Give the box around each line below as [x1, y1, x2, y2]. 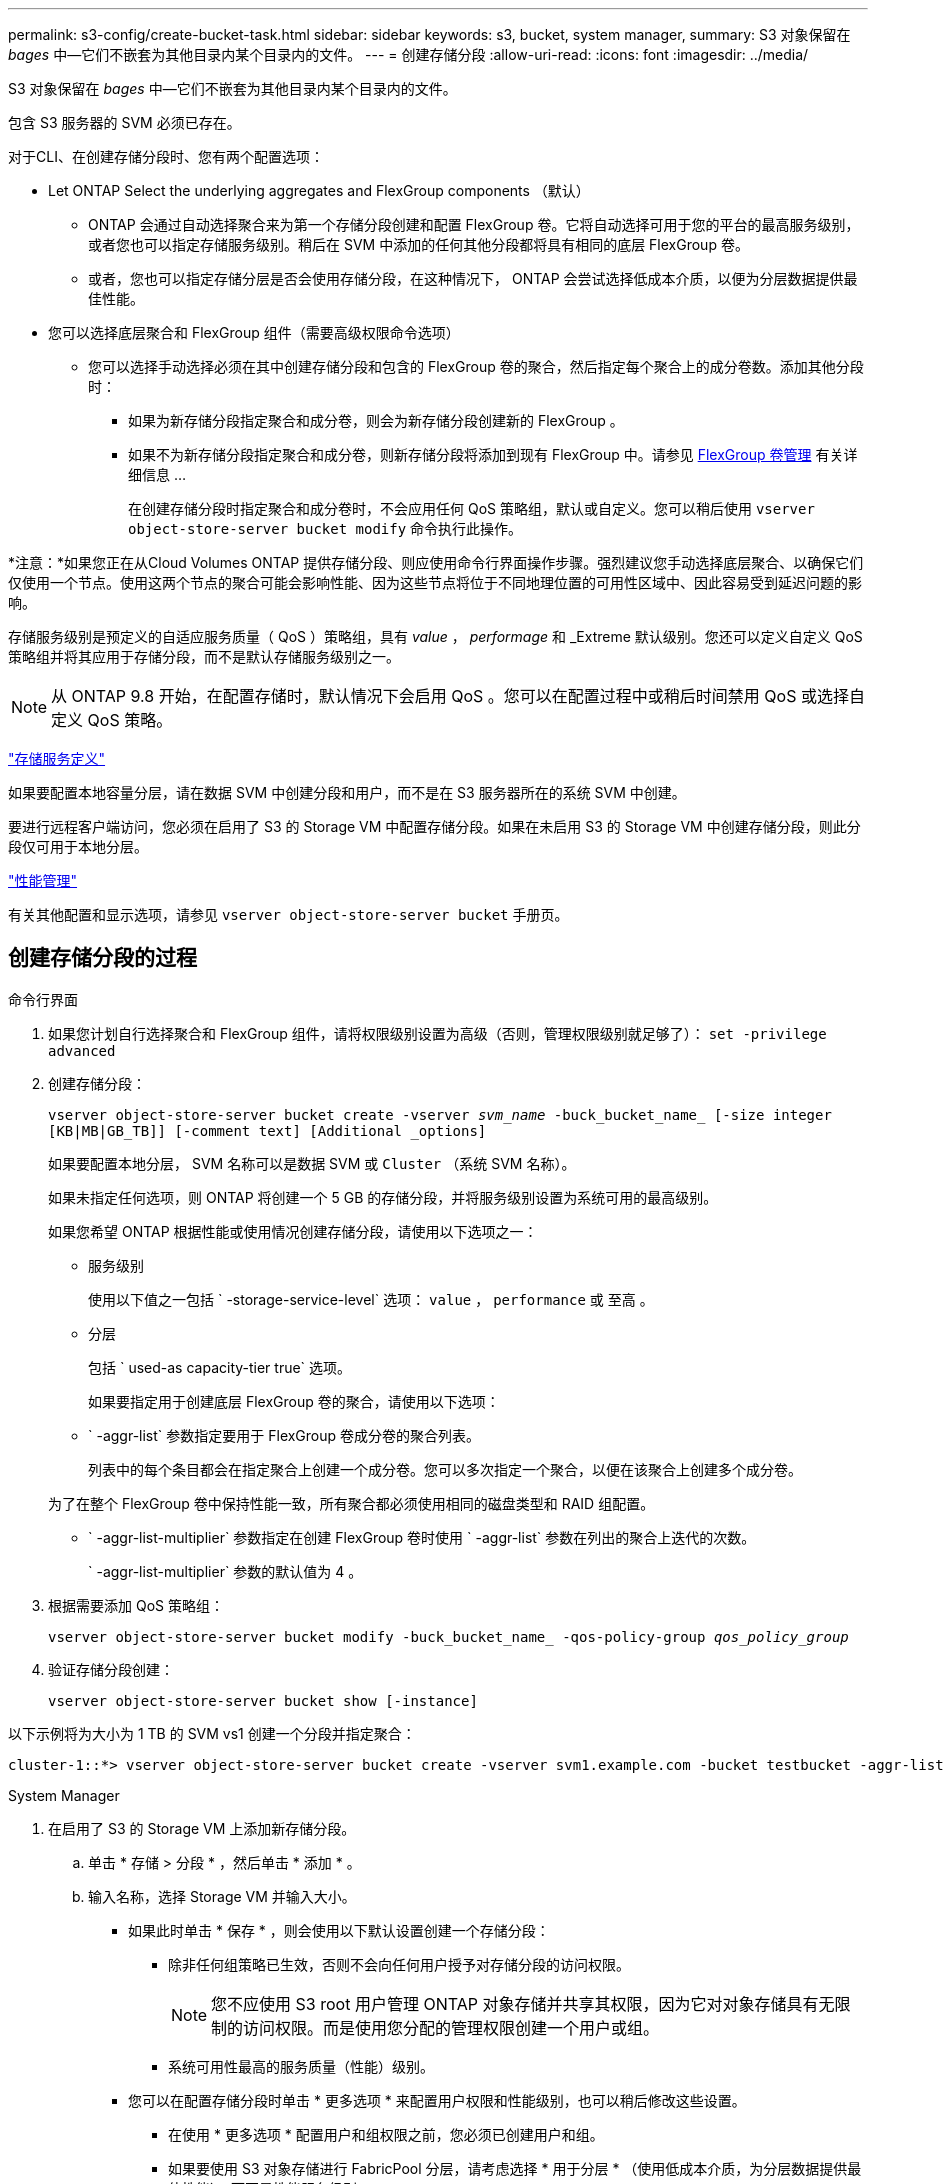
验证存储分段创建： [48, 1660, 174, 1678]
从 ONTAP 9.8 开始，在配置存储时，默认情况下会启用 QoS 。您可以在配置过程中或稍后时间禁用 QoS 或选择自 [51, 686, 865, 706]
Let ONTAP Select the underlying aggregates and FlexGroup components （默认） [48, 182, 590, 199]
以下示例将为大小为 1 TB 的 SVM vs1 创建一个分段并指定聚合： [8, 1724, 416, 1742]
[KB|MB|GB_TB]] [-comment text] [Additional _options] [48, 1122, 487, 1139]
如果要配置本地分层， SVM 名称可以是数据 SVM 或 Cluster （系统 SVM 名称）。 [48, 1154, 576, 1172]
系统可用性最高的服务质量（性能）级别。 [168, 2057, 434, 2075]
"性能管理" [8, 872, 78, 889]
